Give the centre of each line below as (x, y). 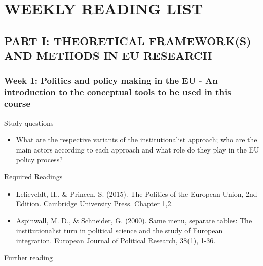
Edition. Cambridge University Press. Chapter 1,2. (95, 203)
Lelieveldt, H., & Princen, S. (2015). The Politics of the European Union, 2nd (137, 193)
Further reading (29, 257)
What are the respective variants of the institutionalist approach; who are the (137, 140)
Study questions (29, 122)
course (17, 104)
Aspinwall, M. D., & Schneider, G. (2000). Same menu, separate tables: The (134, 220)
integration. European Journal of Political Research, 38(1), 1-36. (116, 240)
